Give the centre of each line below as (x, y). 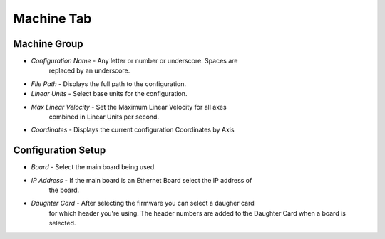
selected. (62, 223)
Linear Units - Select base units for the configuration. (109, 94)
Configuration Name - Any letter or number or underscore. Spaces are (134, 61)
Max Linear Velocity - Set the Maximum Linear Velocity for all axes (129, 107)
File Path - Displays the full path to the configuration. (109, 84)
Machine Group (48, 44)
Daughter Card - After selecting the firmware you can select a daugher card (143, 203)
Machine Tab (52, 18)
